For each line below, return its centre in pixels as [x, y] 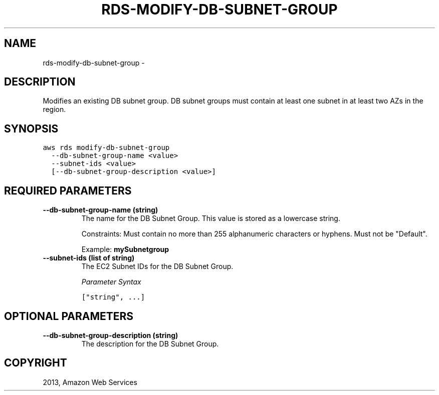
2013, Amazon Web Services [90, 382]
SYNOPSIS [31, 128]
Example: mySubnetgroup [125, 249]
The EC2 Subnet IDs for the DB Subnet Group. [157, 266]
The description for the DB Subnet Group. [150, 343]
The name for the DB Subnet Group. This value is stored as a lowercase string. [211, 218]
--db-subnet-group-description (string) [111, 335]
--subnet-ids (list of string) [89, 258]
